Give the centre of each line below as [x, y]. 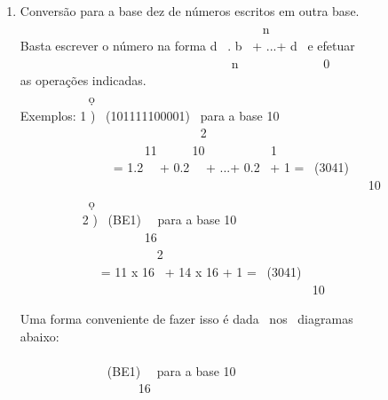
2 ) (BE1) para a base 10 [159, 220]
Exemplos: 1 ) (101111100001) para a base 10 [150, 115]
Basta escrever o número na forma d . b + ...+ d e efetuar [187, 46]
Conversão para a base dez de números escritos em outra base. [190, 11]
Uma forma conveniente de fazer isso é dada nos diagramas [186, 319]
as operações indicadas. [83, 80]
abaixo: [40, 336]
